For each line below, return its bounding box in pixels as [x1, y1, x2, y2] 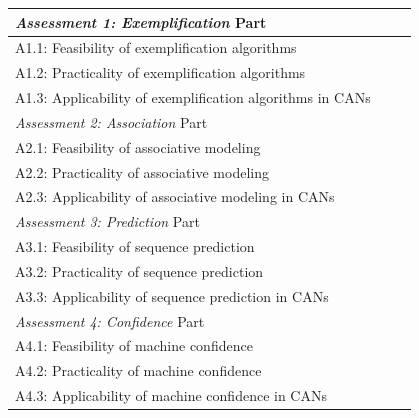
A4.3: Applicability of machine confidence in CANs [15, 385, 327, 406]
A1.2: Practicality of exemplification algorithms [15, 62, 306, 83]
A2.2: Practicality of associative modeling [15, 161, 269, 182]
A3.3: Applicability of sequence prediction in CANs [15, 285, 329, 306]
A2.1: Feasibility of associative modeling [15, 136, 261, 157]
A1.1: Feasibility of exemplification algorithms [15, 37, 297, 58]
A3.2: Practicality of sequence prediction [15, 260, 264, 281]
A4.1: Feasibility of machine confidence [15, 335, 253, 356]
